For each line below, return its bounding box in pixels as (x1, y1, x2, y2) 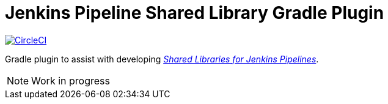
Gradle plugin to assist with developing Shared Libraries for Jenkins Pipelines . (5, 53, 319, 64)
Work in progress (31, 74, 110, 87)
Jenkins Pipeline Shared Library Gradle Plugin (5, 2, 384, 23)
